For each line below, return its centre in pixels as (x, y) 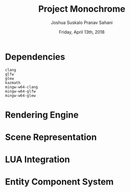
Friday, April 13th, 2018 (82, 32)
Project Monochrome (82, 9)
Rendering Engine (42, 115)
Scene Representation (51, 137)
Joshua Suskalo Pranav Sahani (82, 22)
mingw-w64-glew (20, 96)
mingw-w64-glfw (20, 91)
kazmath (13, 83)
